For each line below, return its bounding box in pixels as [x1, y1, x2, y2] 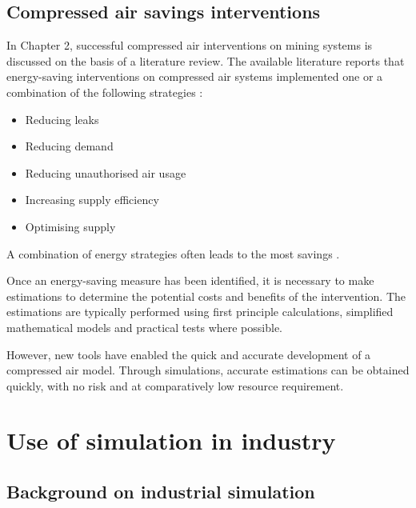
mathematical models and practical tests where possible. [6, 318, 282, 335]
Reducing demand [25, 138, 114, 154]
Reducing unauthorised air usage [25, 164, 186, 181]
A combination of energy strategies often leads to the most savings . [6, 245, 340, 262]
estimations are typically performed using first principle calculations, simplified [6, 303, 394, 320]
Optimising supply [25, 218, 116, 234]
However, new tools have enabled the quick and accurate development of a [6, 346, 371, 362]
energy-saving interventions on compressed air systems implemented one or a [6, 68, 383, 85]
